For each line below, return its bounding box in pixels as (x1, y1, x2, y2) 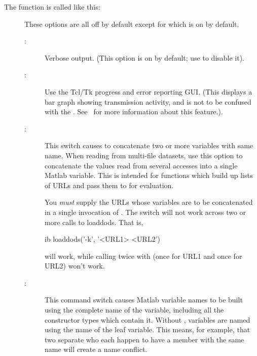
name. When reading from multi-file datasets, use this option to (45, 150, 243, 160)
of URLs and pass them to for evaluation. (45, 180, 174, 190)
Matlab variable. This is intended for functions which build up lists (45, 170, 253, 181)
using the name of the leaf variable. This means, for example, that (45, 324, 250, 335)
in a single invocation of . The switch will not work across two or (45, 206, 246, 217)
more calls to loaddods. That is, (45, 216, 143, 227)
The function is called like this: (4, 2, 100, 12)
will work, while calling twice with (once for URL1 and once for (45, 250, 242, 261)
